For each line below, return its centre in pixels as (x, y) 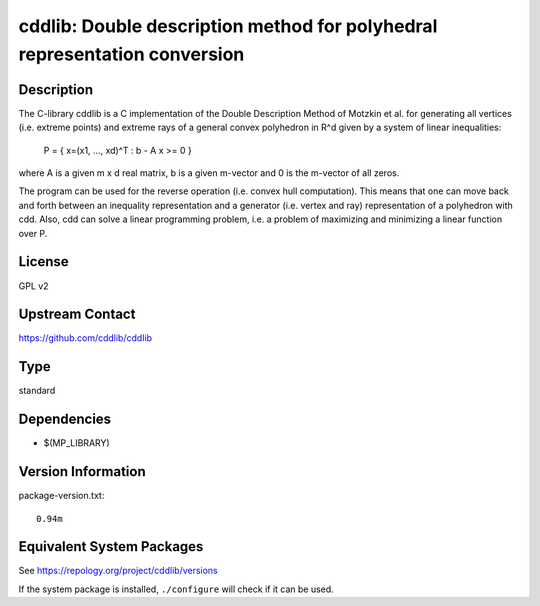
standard (37, 391)
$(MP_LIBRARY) (76, 443)
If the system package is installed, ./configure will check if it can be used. (176, 589)
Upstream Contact (77, 314)
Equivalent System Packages (111, 546)
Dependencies (65, 419)
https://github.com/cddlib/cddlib (85, 338)
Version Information (82, 471)
